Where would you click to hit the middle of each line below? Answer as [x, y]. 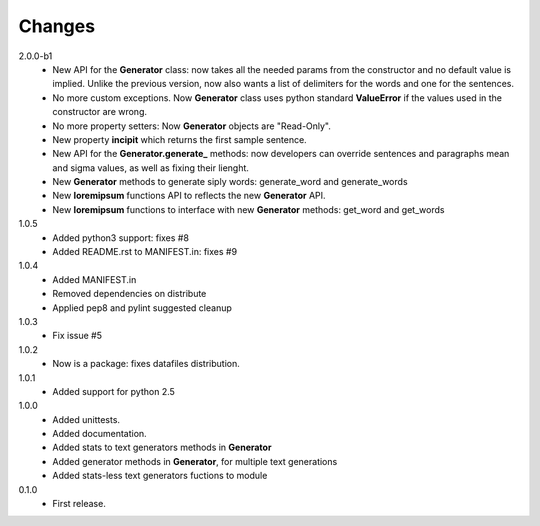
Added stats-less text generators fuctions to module [160, 476]
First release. [79, 504]
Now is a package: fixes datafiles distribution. [146, 364]
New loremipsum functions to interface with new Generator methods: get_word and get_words [248, 209]
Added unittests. [86, 419]
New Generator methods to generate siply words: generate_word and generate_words [230, 182]
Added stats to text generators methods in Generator [162, 447]
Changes [56, 26]
